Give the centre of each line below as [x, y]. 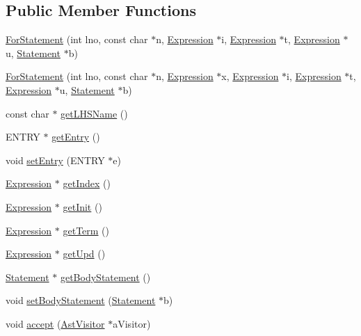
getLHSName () [94, 113]
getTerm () [86, 230]
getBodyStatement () [105, 277]
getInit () [82, 206]
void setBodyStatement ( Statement [81, 300]
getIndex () [87, 183]
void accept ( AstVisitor [55, 323]
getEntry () [76, 137]
